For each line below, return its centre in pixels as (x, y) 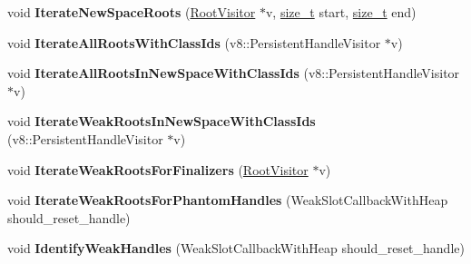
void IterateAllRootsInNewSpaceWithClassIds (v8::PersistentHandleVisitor (234, 73)
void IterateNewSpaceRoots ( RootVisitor (132, 12)
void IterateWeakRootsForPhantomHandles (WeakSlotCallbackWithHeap (228, 200)
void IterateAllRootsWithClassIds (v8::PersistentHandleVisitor (194, 42)
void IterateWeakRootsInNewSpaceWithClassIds (162, 121)
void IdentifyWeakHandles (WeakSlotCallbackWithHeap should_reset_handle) (236, 248)
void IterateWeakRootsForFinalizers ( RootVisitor (158, 169)
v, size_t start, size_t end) (341, 12)
